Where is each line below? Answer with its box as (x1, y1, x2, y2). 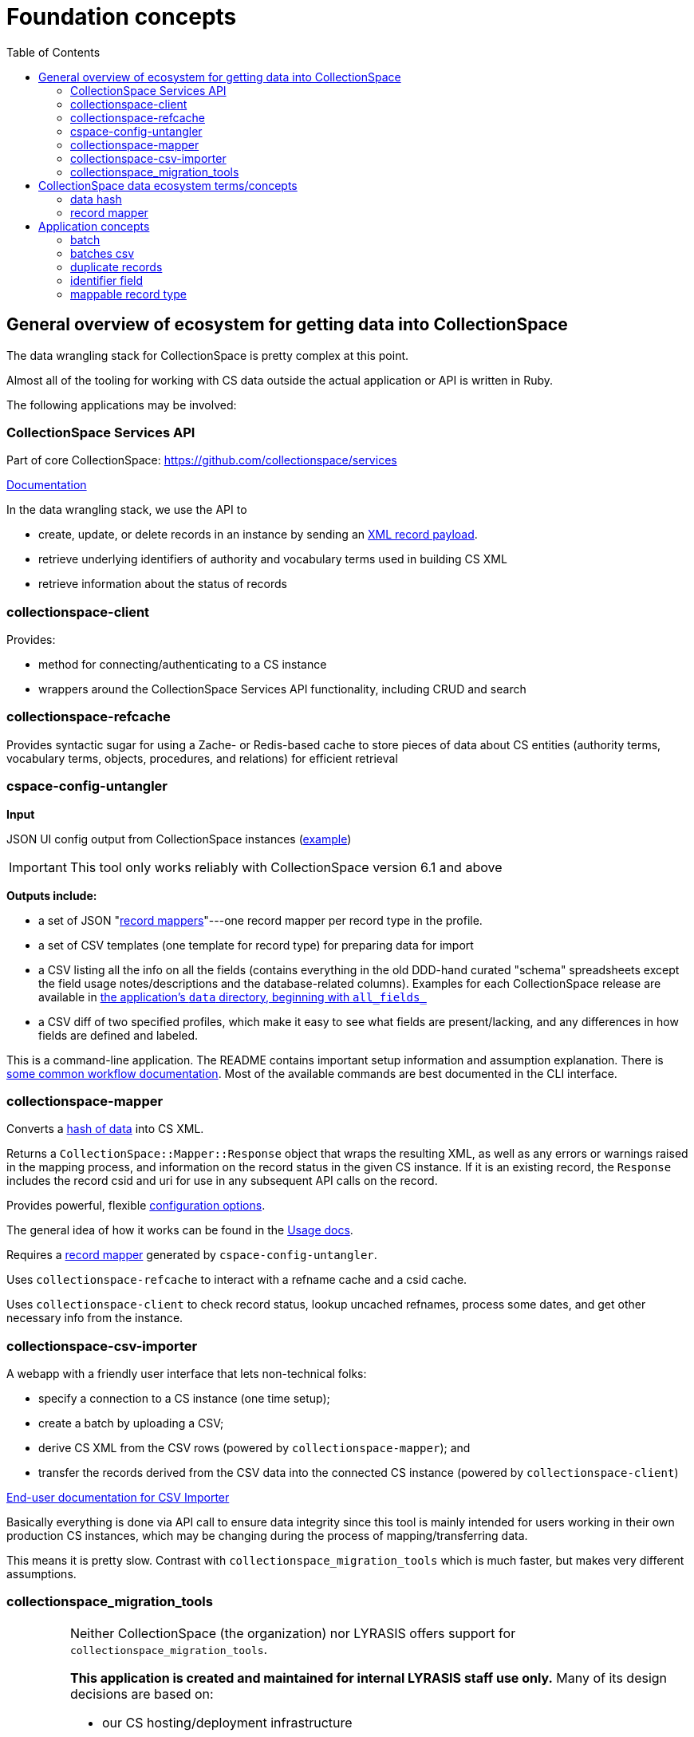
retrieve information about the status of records (38, 577, 287, 591)
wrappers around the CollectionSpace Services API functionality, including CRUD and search (38, 682, 526, 697)
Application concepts (38, 219, 150, 233)
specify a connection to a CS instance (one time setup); (38, 1392, 330, 1406)
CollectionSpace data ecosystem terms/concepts (38, 178, 298, 192)
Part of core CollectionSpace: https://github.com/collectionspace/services (6, 453, 397, 468)
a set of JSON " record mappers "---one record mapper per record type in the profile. (38, 913, 483, 927)
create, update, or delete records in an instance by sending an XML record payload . (38, 527, 478, 542)
